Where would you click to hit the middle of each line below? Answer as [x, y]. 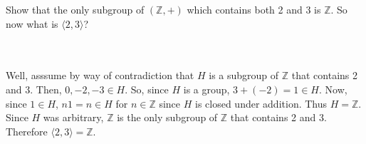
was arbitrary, [73, 117]
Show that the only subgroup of [75, 9]
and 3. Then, [34, 89]
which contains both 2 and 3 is [254, 9]
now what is [32, 23]
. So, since [147, 89]
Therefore [27, 131]
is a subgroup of [244, 75]
